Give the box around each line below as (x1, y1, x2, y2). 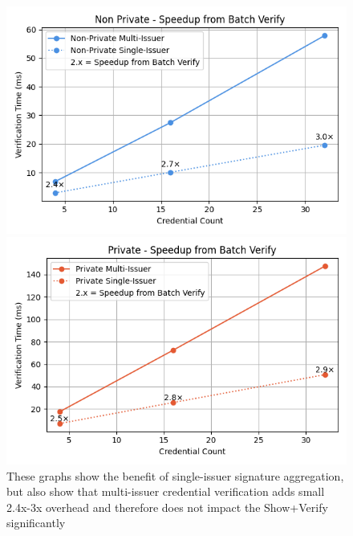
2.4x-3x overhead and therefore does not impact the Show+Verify (6, 498, 328, 515)
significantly (6, 514, 66, 531)
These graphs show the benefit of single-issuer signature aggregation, (6, 467, 344, 484)
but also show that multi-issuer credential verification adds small (6, 483, 325, 500)
